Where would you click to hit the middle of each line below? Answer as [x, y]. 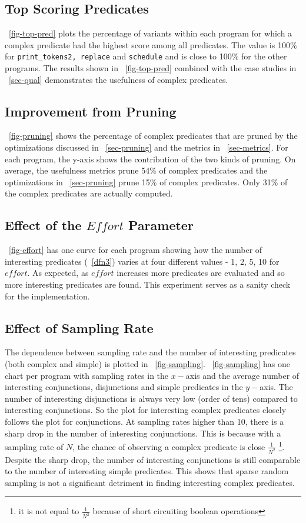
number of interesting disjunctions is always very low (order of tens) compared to [151, 398]
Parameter [161, 225]
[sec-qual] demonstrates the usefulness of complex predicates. [119, 79]
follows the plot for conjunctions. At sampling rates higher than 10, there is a [144, 421]
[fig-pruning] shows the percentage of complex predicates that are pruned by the [153, 136]
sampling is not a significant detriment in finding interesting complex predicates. [150, 482]
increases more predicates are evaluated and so [201, 273]
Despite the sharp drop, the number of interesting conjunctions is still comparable [153, 459]
